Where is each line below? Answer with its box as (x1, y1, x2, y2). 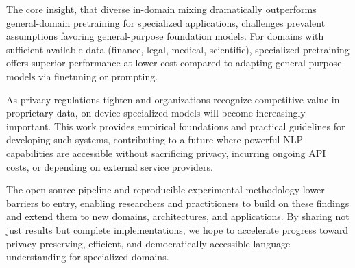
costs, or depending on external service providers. (6, 159, 213, 173)
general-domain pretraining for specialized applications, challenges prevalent (6, 15, 326, 29)
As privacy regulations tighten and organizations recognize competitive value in (6, 92, 340, 106)
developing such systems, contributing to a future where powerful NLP (6, 132, 303, 147)
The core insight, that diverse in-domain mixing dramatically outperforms (6, 2, 317, 16)
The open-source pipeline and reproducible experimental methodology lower (6, 182, 325, 197)
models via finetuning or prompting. (6, 69, 158, 83)
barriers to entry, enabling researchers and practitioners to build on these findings (6, 195, 350, 210)
